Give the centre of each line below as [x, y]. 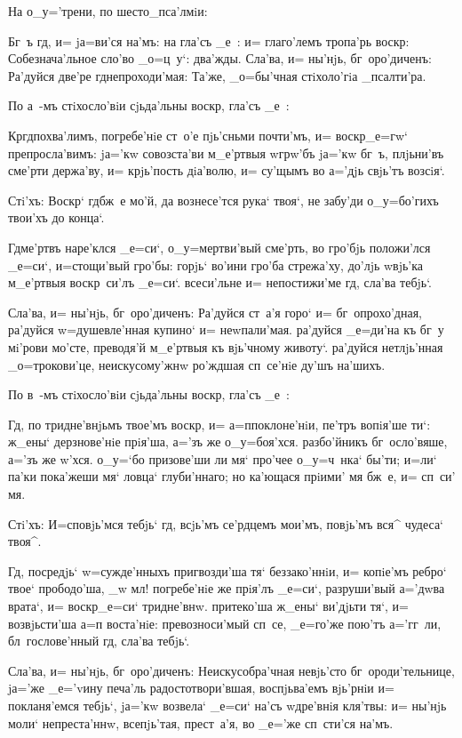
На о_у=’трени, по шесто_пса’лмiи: [108, 11]
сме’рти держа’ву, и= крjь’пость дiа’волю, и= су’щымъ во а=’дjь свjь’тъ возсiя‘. [227, 170]
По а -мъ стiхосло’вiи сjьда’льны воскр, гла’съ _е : [149, 105]
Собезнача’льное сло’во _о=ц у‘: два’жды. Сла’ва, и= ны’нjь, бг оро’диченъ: [220, 58]
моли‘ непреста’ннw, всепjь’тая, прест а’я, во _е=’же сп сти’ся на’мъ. [201, 722]
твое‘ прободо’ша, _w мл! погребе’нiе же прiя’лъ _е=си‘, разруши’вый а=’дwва [227, 588]
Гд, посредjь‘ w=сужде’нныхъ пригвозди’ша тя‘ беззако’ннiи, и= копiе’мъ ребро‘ [227, 570]
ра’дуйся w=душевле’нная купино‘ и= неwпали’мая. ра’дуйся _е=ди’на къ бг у [226, 329]
